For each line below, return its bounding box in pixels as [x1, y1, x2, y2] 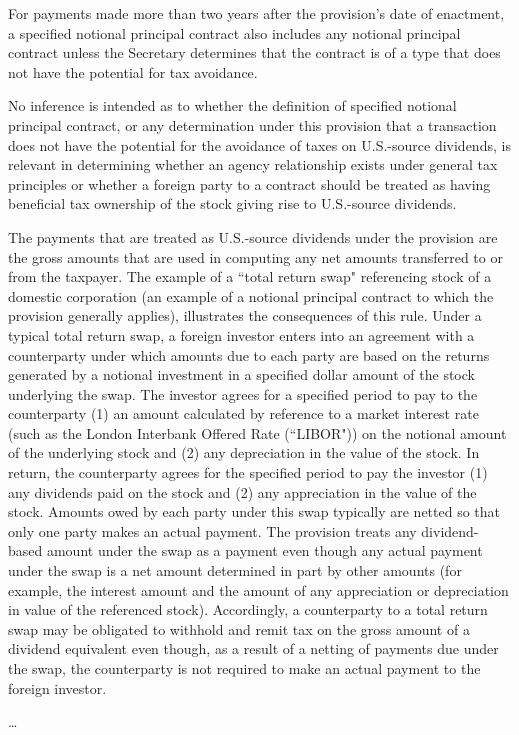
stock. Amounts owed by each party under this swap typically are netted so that [8, 501, 501, 522]
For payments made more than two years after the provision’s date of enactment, [8, 3, 505, 23]
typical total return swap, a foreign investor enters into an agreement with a [8, 324, 475, 345]
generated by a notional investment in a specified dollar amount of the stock [8, 364, 475, 385]
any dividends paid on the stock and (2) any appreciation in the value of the [8, 481, 477, 502]
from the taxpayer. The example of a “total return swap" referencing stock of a [8, 266, 492, 287]
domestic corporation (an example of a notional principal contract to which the [8, 285, 494, 306]
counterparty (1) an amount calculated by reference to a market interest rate [8, 403, 479, 424]
